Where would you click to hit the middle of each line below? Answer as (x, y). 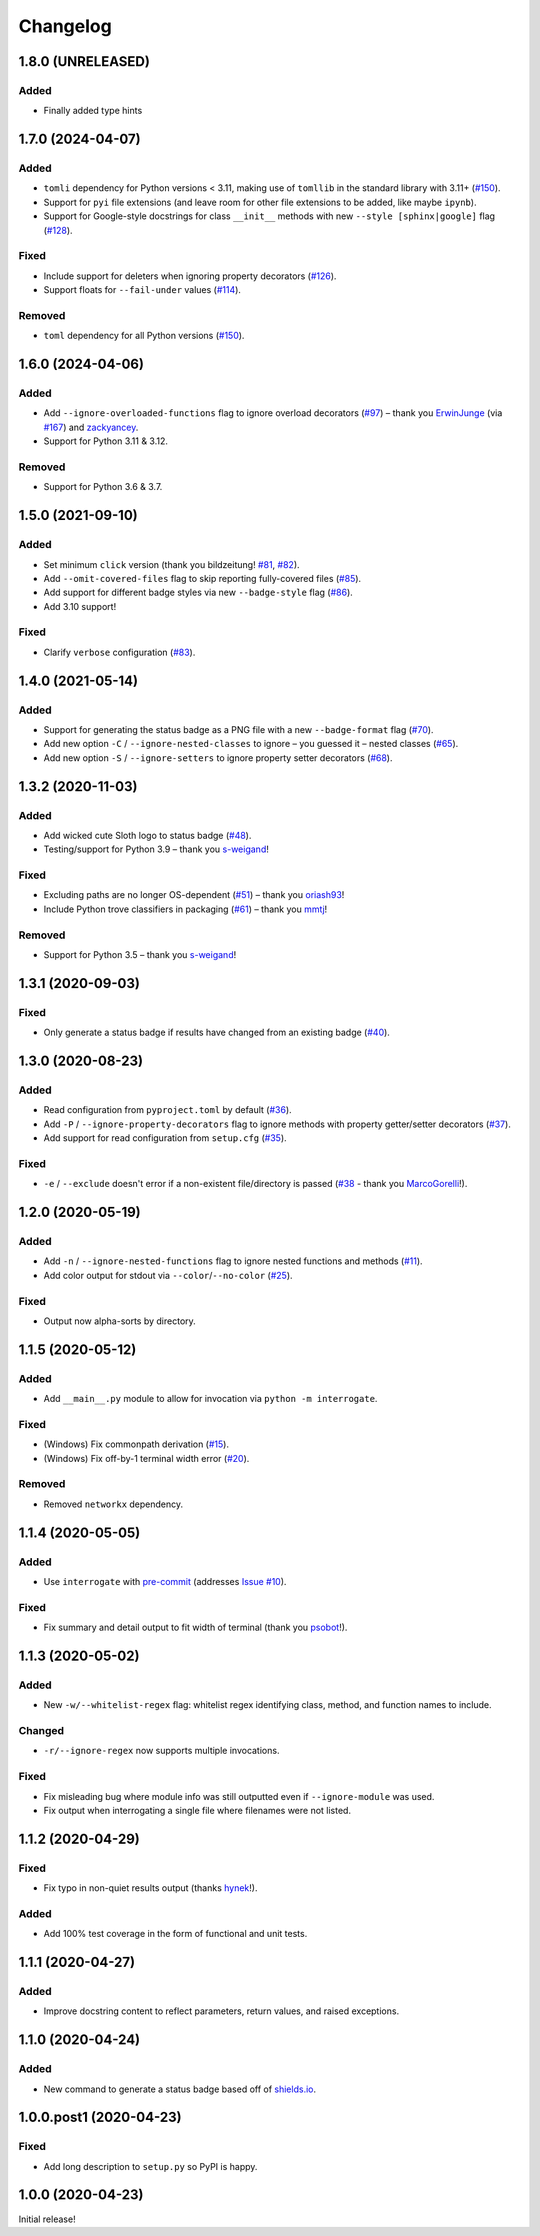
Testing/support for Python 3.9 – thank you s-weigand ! (156, 849)
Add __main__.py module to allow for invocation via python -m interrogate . (210, 1399)
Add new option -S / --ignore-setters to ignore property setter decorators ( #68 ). (218, 757)
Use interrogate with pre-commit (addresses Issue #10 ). (165, 1581)
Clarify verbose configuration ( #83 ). (119, 652)
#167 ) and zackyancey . (91, 427)
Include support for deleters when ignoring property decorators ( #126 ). (190, 276)
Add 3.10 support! (80, 606)
